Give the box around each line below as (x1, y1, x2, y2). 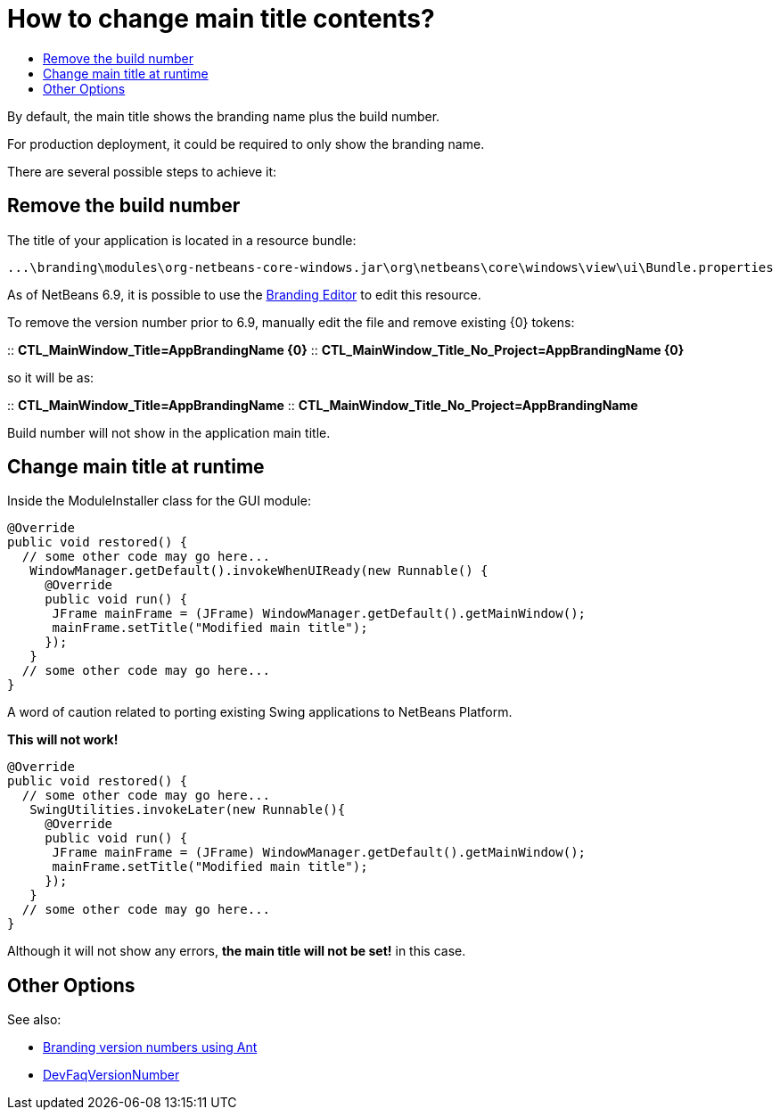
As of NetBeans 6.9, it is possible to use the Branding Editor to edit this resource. (7, 286, 481, 302)
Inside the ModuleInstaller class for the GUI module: (7, 493, 311, 509)
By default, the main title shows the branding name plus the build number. (7, 108, 440, 124)
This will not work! (7, 732, 119, 748)
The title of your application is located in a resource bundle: (7, 232, 357, 248)
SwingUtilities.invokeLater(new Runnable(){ (29, 802, 346, 817)
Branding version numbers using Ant (43, 1039, 258, 1055)
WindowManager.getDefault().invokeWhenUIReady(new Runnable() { (29, 563, 489, 579)
